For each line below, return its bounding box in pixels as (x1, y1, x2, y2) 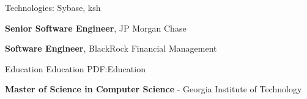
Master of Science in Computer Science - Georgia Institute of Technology (5, 83, 302, 95)
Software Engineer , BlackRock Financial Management (5, 42, 217, 55)
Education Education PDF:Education (5, 62, 146, 75)
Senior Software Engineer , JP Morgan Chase (5, 21, 187, 34)
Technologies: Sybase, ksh (5, 1, 101, 13)
